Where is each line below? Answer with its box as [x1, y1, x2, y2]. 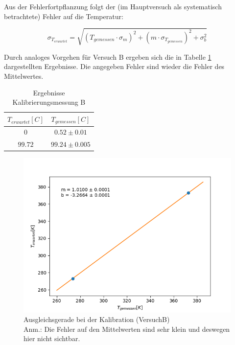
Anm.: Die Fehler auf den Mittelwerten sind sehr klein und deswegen [23, 323, 230, 334]
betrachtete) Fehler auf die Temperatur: [4, 11, 123, 21]
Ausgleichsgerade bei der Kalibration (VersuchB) [23, 314, 170, 324]
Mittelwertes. [4, 70, 44, 81]
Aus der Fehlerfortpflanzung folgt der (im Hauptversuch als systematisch [4, 1, 222, 11]
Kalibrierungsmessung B [12, 97, 86, 107]
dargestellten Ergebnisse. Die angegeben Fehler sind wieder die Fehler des [4, 61, 225, 71]
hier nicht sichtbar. [23, 333, 80, 344]
